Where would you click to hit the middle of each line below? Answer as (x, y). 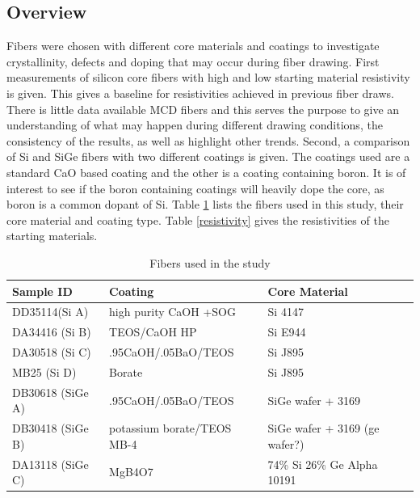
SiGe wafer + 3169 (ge (323, 428)
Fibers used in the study (210, 262)
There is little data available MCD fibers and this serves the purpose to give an (203, 109)
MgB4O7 (131, 472)
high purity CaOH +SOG (172, 312)
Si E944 (287, 332)
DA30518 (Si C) (52, 352)
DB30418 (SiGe (50, 428)
